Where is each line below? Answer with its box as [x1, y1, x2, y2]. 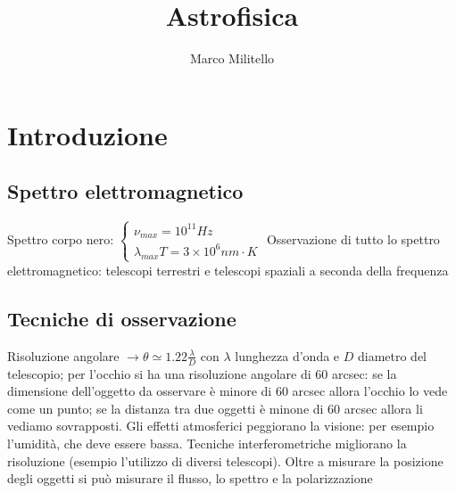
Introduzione [7, 116, 168, 152]
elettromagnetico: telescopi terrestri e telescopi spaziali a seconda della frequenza [7, 260, 449, 279]
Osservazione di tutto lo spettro [266, 230, 440, 249]
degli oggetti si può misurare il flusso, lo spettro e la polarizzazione [7, 469, 373, 488]
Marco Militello [189, 49, 275, 68]
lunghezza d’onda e [235, 346, 340, 365]
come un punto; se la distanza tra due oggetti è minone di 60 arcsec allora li [7, 399, 423, 417]
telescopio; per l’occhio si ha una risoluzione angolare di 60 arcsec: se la [7, 364, 397, 382]
